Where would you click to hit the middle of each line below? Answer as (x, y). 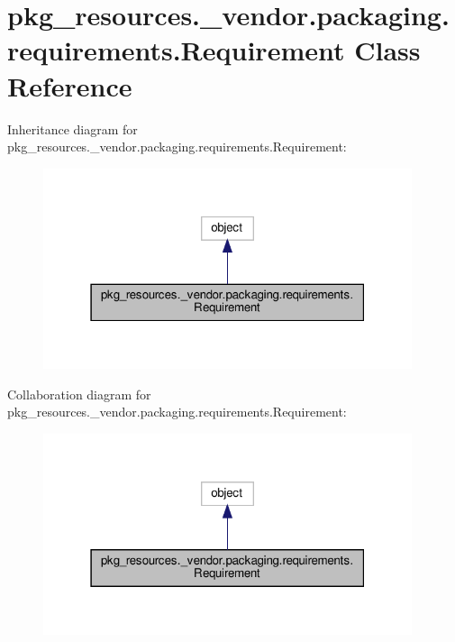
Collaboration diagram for (79, 394)
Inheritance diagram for (73, 128)
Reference (70, 85)
